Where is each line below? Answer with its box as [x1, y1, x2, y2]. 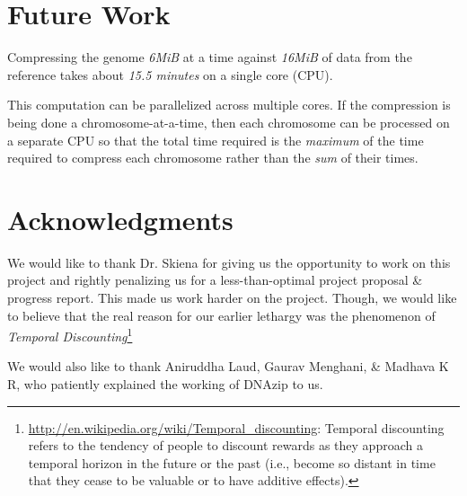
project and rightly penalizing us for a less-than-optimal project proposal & [7, 270, 423, 289]
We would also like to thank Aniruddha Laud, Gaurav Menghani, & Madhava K [7, 357, 449, 376]
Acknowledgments [7, 200, 233, 237]
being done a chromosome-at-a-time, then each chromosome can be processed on [7, 112, 450, 131]
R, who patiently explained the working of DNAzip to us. [7, 375, 323, 394]
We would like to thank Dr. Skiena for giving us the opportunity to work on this [7, 252, 451, 271]
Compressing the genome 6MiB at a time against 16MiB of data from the [7, 48, 412, 66]
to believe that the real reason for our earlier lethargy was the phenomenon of [7, 306, 436, 324]
